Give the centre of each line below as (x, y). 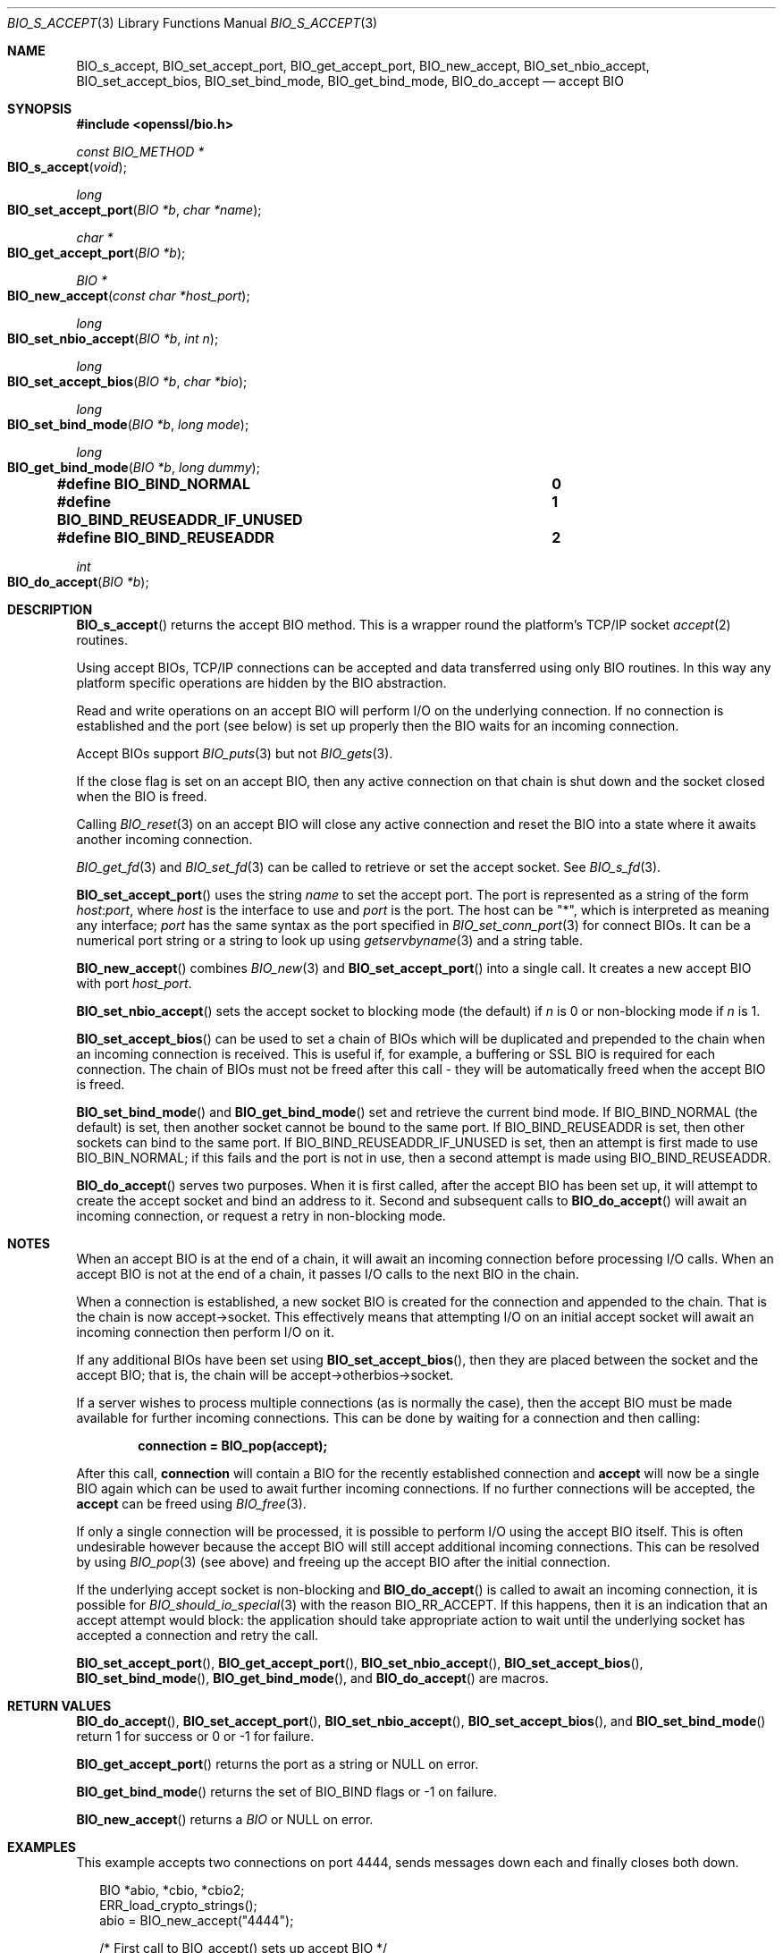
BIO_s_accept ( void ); (67, 167)
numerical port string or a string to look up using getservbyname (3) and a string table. (330, 940)
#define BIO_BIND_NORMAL (154, 484)
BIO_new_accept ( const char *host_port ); (129, 296)
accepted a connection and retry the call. (198, 1635)
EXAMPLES (42, 1847)
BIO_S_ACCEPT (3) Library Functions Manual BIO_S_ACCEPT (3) (193, 23)
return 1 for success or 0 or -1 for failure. (195, 1736)
